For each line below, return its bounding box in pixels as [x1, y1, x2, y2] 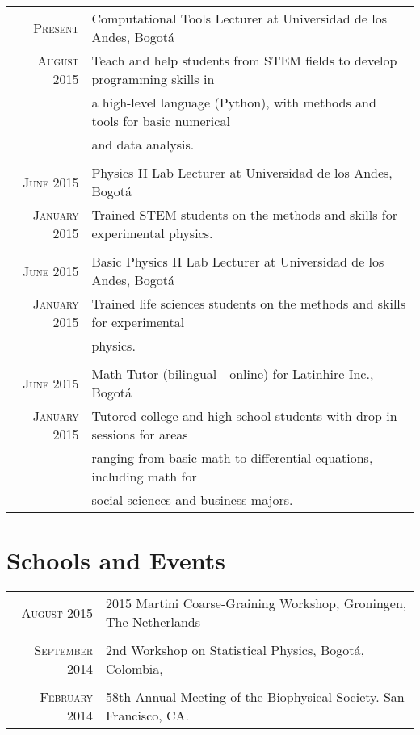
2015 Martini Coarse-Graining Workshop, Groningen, [106, 594, 407, 613]
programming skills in [91, 69, 215, 88]
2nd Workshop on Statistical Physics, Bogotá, [106, 640, 365, 660]
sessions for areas [91, 425, 188, 443]
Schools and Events [6, 544, 226, 577]
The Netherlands [106, 612, 201, 632]
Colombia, [106, 659, 163, 678]
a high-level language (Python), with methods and [91, 93, 376, 111]
